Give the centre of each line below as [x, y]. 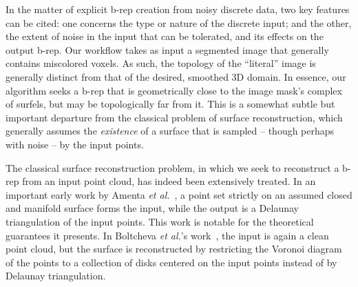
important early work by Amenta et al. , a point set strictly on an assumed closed [179, 194]
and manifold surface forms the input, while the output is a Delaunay [152, 208]
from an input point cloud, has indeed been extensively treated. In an [169, 181]
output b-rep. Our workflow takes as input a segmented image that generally [167, 49]
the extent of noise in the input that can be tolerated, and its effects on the [165, 36]
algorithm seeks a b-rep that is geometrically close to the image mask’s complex [174, 90]
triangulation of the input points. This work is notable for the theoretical [160, 221]
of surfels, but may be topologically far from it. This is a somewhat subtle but [170, 104]
